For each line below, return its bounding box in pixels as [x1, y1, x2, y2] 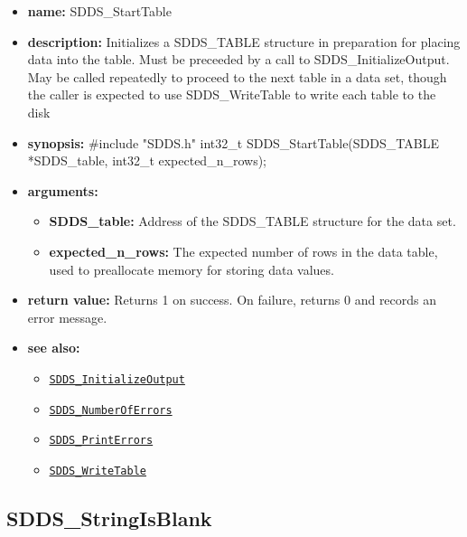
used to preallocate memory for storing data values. [49, 259, 334, 278]
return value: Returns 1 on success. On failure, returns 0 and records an [27, 290, 437, 309]
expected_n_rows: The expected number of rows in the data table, [49, 241, 438, 260]
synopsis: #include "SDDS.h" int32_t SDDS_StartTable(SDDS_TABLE [27, 133, 439, 152]
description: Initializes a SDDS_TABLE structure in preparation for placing [27, 32, 461, 51]
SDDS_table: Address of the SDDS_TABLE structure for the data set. [49, 212, 456, 231]
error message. [27, 307, 107, 326]
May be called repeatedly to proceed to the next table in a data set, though [27, 67, 447, 86]
